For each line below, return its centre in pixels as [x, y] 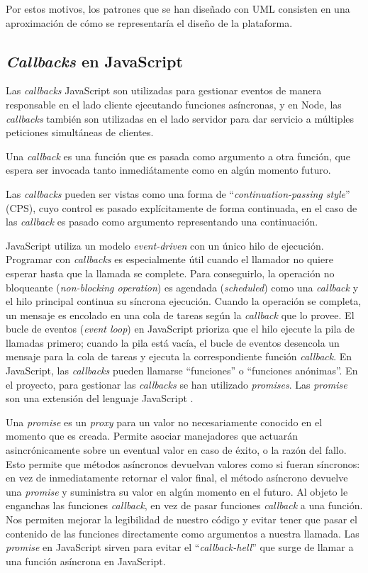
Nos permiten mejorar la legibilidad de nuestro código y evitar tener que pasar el [182, 519]
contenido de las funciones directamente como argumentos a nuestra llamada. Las [183, 533]
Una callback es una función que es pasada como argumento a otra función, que [178, 156]
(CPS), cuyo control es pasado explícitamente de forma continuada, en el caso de [182, 207]
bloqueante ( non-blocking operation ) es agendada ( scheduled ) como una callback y [182, 287]
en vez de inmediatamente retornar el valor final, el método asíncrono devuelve [177, 478]
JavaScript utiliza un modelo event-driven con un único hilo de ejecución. [165, 245]
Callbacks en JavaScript [94, 61]
